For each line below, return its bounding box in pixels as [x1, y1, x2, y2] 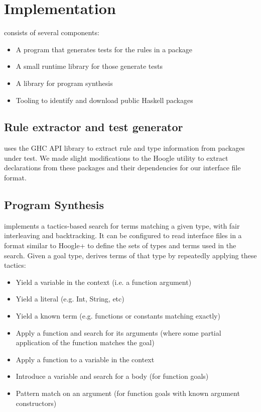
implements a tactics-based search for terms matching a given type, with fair [4, 220, 240, 231]
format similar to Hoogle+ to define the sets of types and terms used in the [4, 240, 236, 251]
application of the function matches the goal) [16, 337, 155, 348]
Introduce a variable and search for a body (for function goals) [16, 371, 209, 381]
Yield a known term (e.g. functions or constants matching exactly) [16, 311, 220, 321]
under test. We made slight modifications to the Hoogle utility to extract [4, 152, 228, 163]
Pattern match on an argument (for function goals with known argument [16, 388, 240, 398]
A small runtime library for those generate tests [16, 61, 163, 71]
